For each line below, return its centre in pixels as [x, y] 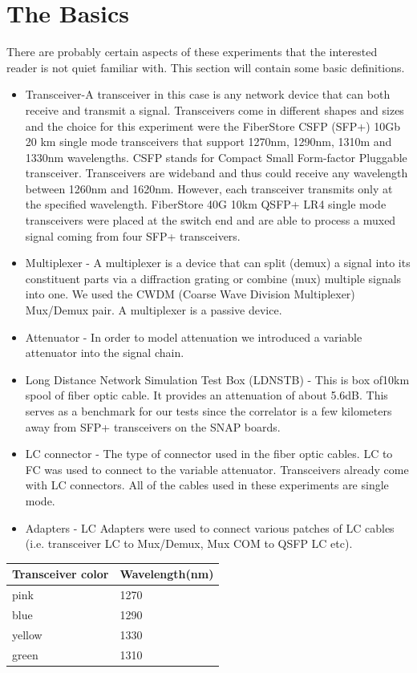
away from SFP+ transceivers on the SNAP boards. [153, 426]
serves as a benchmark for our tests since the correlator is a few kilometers [208, 411]
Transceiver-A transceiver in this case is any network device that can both [208, 94]
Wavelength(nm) [167, 574]
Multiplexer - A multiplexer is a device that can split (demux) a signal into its [218, 263]
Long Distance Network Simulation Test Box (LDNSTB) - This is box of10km [217, 379]
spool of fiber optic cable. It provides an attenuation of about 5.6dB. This [206, 395]
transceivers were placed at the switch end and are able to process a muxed [211, 220]
